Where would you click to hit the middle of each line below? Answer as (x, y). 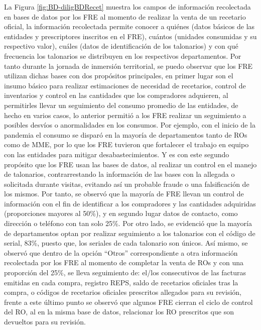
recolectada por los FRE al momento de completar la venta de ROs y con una (124, 262)
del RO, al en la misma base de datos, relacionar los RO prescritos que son (119, 312)
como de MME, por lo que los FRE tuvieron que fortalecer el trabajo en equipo (126, 144)
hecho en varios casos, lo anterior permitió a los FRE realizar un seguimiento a (125, 115)
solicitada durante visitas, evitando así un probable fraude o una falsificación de (127, 184)
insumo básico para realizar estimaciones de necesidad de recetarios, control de (125, 85)
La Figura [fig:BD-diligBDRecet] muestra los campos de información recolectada (127, 7)
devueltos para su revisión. (45, 321)
